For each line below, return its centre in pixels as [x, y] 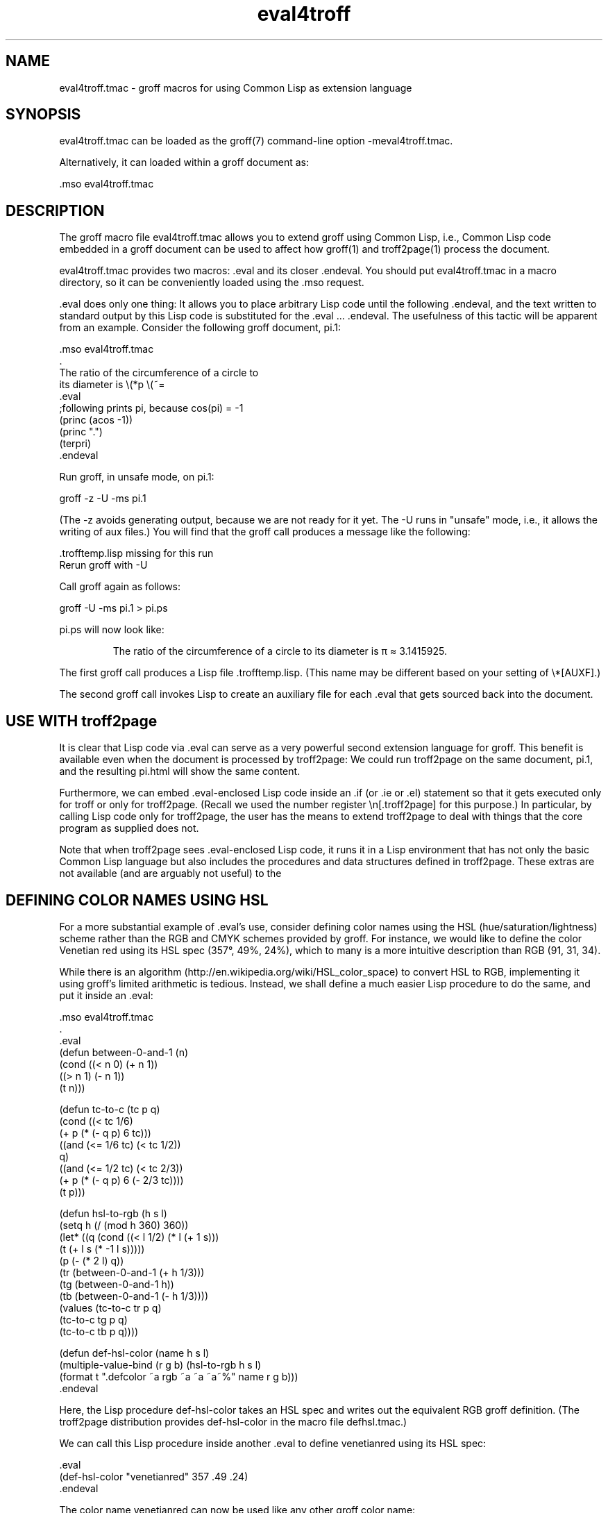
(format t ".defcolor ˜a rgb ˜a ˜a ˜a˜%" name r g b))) [179, 1376]
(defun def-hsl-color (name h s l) [134, 1353]
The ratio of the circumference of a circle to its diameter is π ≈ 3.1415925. [280, 651]
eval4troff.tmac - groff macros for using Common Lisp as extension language [236, 87]
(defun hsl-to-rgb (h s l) [113, 1213]
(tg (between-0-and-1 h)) [117, 1284]
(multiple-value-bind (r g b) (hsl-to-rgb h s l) [160, 1364]
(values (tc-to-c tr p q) [110, 1307]
